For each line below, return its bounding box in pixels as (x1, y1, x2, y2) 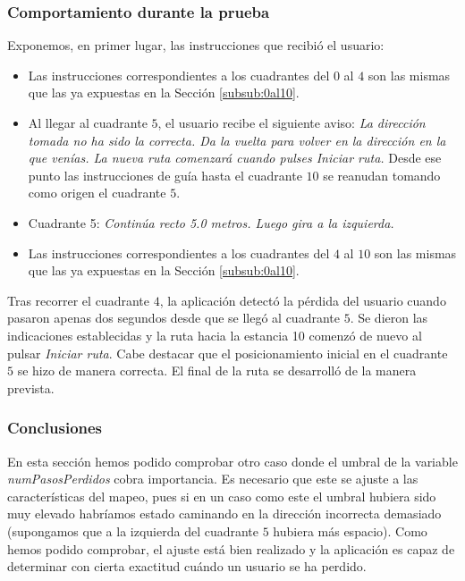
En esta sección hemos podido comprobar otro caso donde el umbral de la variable (7, 451, 458, 470)
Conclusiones (7, 417, 103, 439)
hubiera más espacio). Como (273, 521, 427, 540)
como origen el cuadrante (28, 183, 166, 202)
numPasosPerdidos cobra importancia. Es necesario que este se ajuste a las (7, 469, 418, 488)
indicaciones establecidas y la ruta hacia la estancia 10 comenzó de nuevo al (7, 325, 422, 344)
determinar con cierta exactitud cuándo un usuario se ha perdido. (7, 557, 367, 576)
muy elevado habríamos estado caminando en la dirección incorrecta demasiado (7, 504, 442, 523)
